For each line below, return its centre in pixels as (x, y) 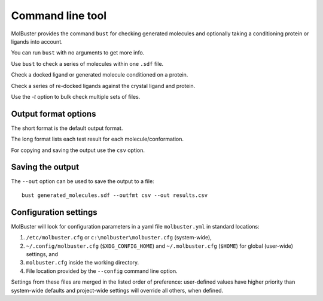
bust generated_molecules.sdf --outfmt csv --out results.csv (115, 195)
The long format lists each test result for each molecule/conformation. (97, 139)
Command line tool (59, 16)
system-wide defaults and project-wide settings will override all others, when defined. (117, 290)
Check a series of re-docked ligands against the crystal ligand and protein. (103, 86)
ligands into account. (37, 41)
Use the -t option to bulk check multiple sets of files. (76, 96)
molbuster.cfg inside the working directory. (83, 263)
